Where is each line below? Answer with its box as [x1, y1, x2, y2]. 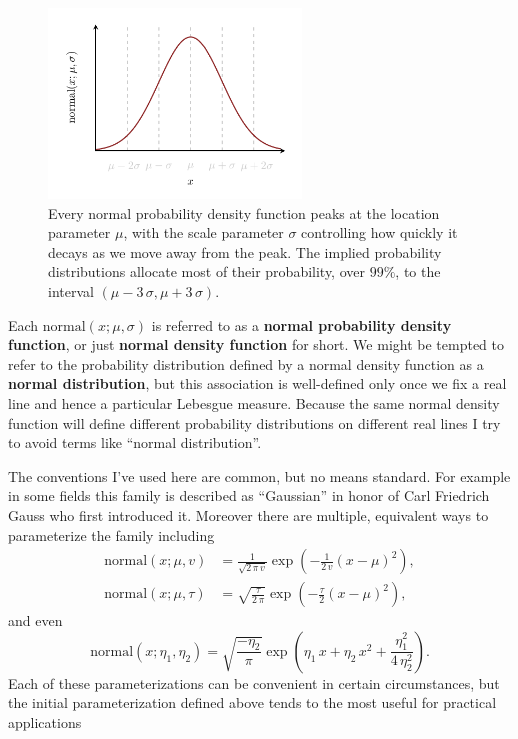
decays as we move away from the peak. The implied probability [48, 241, 442, 262]
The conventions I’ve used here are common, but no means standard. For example [8, 465, 511, 486]
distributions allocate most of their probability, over [48, 261, 365, 282]
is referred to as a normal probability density [151, 314, 452, 335]
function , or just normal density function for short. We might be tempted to [8, 334, 504, 355]
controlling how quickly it [301, 222, 458, 243]
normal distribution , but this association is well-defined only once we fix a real [8, 373, 507, 394]
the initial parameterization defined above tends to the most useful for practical [8, 692, 497, 713]
